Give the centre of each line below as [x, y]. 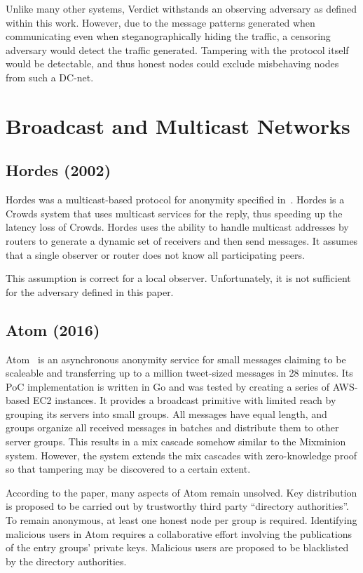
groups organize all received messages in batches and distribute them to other [172, 427]
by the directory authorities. [66, 561]
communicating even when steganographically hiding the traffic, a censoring [168, 36]
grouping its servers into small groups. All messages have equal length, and [166, 413]
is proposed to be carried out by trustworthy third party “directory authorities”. [177, 506]
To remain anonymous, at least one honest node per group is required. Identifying [181, 520]
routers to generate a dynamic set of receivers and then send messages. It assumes [182, 240]
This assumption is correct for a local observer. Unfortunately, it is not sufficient [178, 278]
